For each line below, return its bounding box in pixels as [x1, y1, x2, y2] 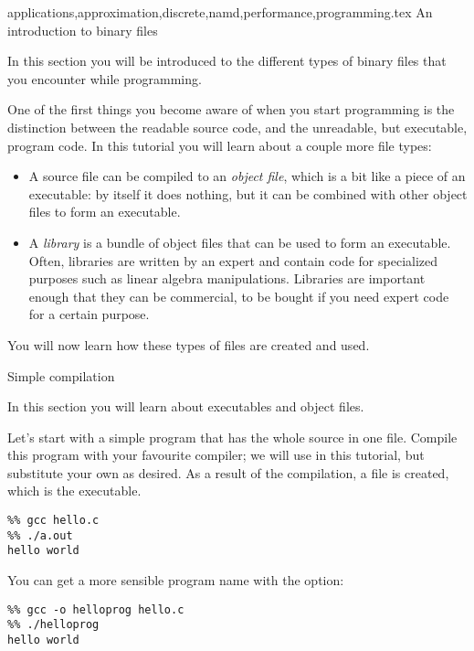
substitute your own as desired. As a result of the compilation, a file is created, [7, 463, 449, 482]
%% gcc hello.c [7, 514, 100, 528]
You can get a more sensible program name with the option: [7, 571, 344, 590]
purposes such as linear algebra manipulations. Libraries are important [28, 269, 426, 288]
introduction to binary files [7, 20, 158, 39]
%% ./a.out [7, 528, 73, 542]
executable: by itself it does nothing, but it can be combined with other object [28, 184, 468, 203]
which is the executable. [7, 481, 142, 500]
